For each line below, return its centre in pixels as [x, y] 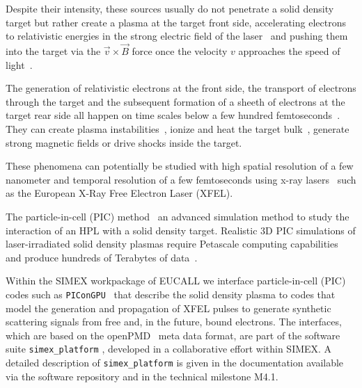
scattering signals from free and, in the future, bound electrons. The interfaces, [174, 322]
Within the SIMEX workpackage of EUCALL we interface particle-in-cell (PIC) [176, 281]
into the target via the [53, 51]
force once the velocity [180, 51]
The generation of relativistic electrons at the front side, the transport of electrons [181, 88]
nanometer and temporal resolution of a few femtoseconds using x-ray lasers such [181, 179]
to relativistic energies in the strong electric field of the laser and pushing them [177, 36]
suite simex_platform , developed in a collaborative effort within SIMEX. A [169, 349]
